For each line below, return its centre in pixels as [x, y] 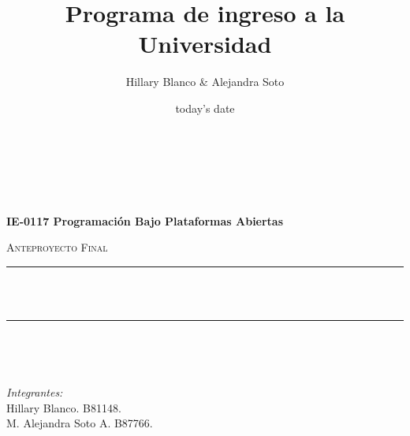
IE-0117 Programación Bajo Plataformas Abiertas [145, 220]
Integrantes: [35, 392]
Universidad [205, 44]
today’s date [205, 108]
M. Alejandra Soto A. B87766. [80, 423]
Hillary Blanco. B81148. [64, 407]
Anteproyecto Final [57, 247]
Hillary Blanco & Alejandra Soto [205, 82]
